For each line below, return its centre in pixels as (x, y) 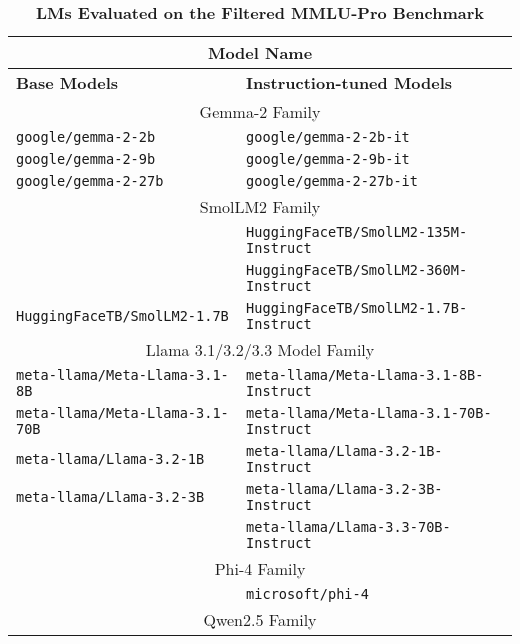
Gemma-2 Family (260, 111)
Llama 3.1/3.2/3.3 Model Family (260, 349)
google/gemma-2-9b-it (328, 159)
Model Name (260, 52)
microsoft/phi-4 (307, 594)
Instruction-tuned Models (349, 82)
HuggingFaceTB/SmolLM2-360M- (357, 270)
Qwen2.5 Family (260, 619)
